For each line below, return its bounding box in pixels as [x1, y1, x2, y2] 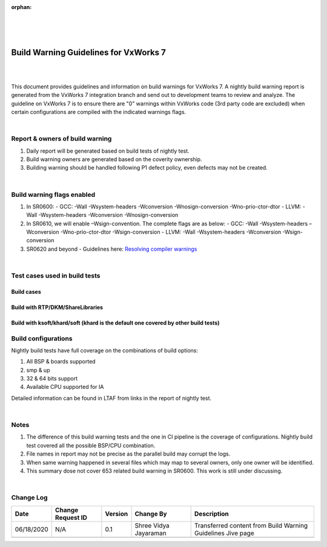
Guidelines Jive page [194, 529, 254, 537]
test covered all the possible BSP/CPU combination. [26, 442, 156, 449]
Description [194, 509, 230, 518]
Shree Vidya [134, 521, 170, 529]
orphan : [11, 4, 32, 10]
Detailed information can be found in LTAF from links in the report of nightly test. [11, 394, 212, 402]
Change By [134, 509, 167, 518]
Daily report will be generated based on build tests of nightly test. [26, 147, 190, 154]
